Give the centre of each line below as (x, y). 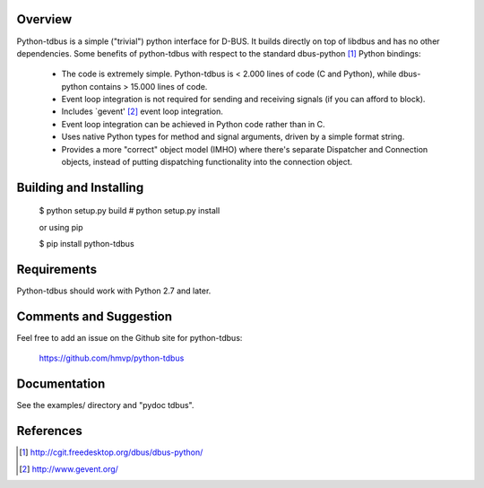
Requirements (57, 270)
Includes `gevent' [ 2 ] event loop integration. (142, 111)
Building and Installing (80, 187)
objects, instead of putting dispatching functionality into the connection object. (207, 162)
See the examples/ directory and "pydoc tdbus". (105, 405)
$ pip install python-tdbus (86, 244)
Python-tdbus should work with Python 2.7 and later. (114, 291)
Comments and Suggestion (95, 316)
